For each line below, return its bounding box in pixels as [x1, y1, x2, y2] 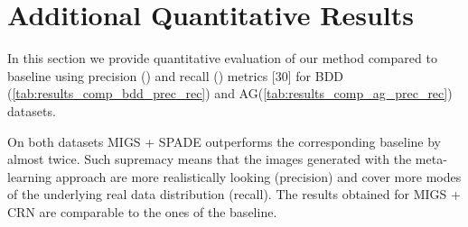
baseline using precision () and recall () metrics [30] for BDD [7, 66, 344, 85]
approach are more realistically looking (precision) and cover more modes [55, 167, 462, 186]
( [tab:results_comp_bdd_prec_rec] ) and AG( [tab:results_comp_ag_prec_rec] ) [7, 84, 453, 103]
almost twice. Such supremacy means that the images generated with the [7, 150, 412, 168]
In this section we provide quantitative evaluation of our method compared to [7, 49, 437, 68]
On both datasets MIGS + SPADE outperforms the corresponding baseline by [7, 132, 442, 150]
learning [7, 167, 52, 186]
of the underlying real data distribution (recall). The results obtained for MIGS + [7, 185, 461, 204]
